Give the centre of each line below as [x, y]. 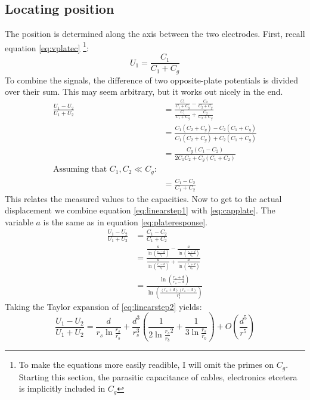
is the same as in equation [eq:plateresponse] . [125, 221]
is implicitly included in [62, 388]
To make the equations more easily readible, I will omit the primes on [146, 365]
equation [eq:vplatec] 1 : [47, 46]
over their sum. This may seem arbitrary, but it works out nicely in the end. [144, 92]
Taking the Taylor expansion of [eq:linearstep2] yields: [103, 306]
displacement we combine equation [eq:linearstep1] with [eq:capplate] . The [140, 210]
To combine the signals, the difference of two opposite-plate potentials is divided [151, 80]
